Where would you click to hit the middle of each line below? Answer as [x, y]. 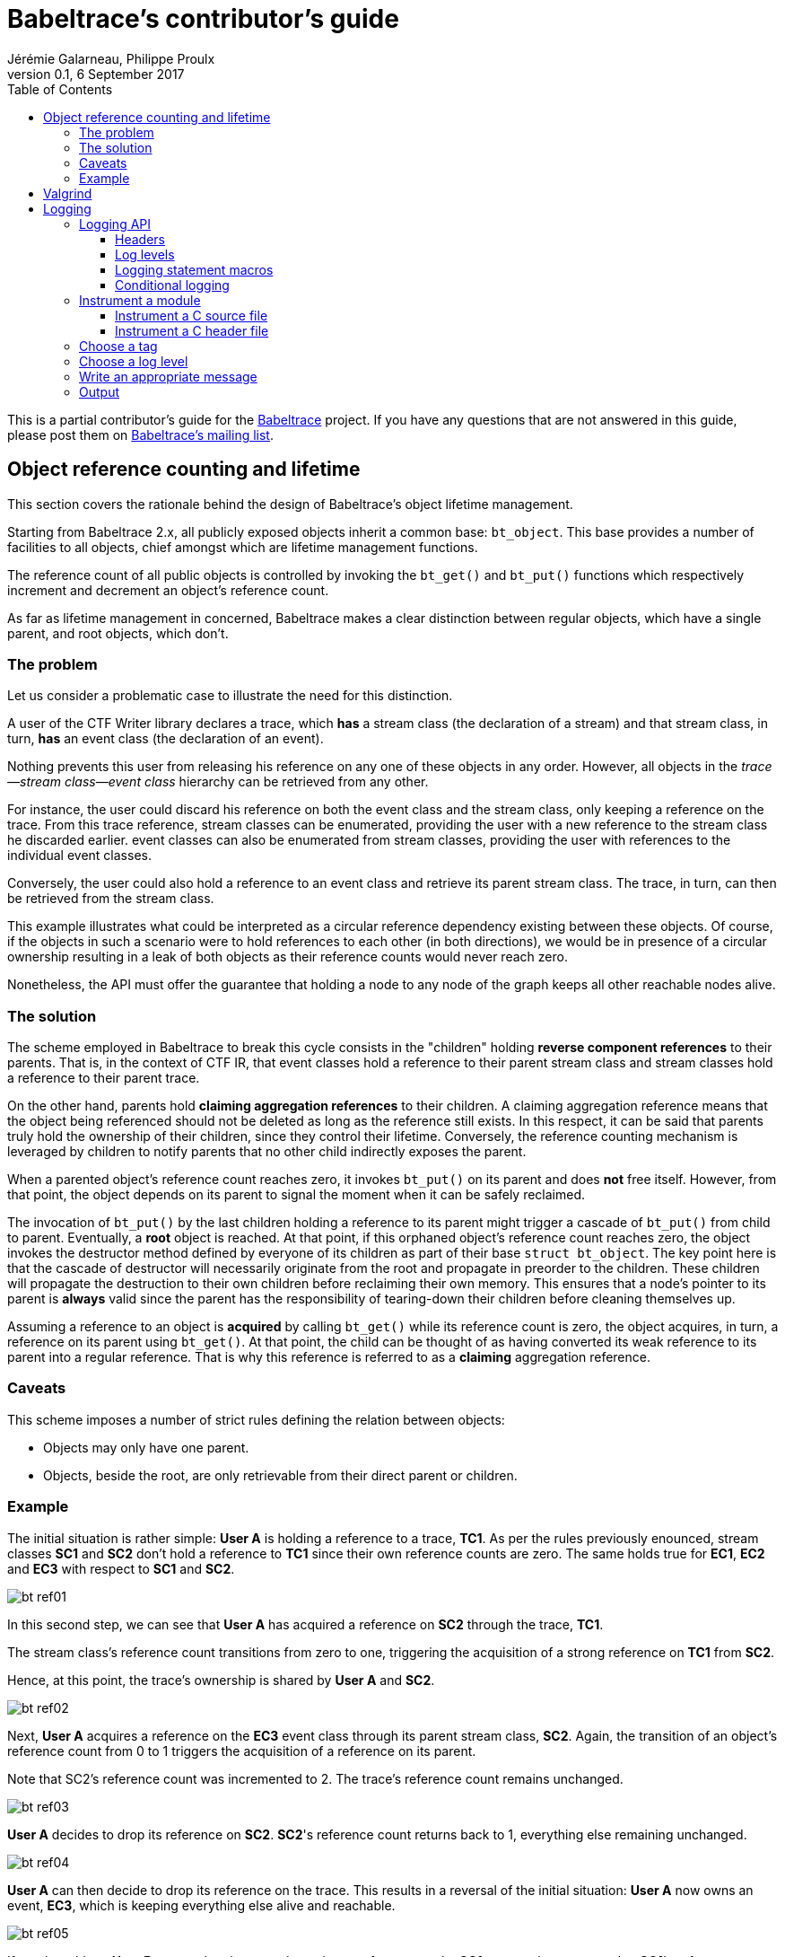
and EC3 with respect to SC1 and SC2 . [121, 1568]
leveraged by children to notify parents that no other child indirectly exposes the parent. [267, 1152]
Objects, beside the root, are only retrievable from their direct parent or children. [280, 1475]
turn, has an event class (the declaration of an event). [166, 739]
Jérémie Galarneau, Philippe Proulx [111, 58]
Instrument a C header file [192, 330]
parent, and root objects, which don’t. [118, 633]
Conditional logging [172, 285]
